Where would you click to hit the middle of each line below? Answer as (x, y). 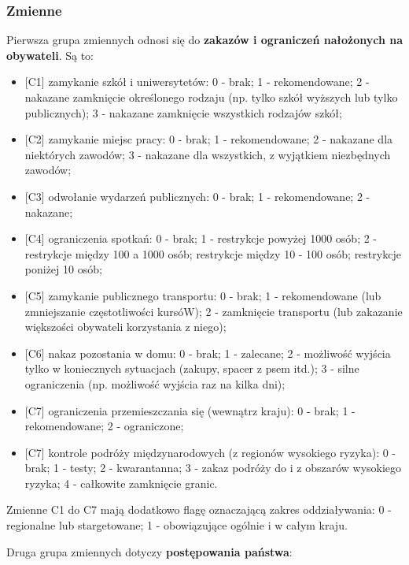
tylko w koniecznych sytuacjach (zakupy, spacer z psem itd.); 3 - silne (192, 368)
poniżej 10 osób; (63, 269)
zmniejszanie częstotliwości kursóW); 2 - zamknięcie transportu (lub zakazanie (214, 311)
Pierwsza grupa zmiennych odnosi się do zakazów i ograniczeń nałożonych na (205, 40)
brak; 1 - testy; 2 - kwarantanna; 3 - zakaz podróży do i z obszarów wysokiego (213, 468)
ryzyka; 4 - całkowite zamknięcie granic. (121, 483)
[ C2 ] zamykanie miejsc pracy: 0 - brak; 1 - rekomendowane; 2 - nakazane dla (209, 139)
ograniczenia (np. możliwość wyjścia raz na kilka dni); (155, 383)
